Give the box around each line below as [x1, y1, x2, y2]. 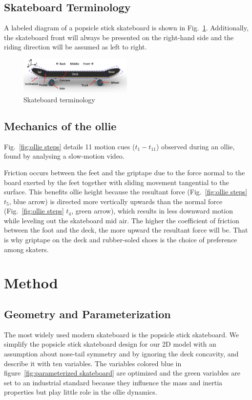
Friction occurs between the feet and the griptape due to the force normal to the [4, 167, 245, 177]
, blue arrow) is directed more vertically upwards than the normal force [9, 196, 223, 206]
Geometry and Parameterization [4, 306, 171, 322]
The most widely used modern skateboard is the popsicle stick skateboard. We [4, 329, 239, 339]
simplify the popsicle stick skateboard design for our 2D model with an [4, 339, 216, 349]
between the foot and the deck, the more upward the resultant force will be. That [4, 225, 248, 235]
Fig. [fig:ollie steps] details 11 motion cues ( [4, 141, 135, 151]
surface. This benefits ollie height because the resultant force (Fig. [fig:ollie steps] [4, 187, 248, 197]
